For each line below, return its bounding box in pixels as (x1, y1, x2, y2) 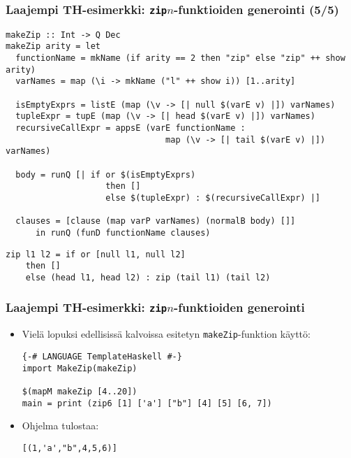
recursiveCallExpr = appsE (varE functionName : (15, 123, 246, 134)
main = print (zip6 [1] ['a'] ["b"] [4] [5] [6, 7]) (22, 398, 272, 408)
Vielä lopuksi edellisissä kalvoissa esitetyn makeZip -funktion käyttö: (22, 327, 311, 341)
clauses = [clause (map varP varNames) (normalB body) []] (15, 216, 296, 227)
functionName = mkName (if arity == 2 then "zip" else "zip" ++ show (15, 53, 345, 64)
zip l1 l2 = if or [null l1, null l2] (6, 249, 186, 259)
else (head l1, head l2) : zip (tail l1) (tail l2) (25, 272, 271, 282)
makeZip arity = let (6, 41, 101, 52)
